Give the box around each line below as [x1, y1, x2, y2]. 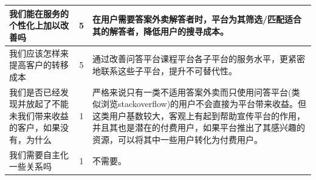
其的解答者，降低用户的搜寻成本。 [92, 24, 229, 37]
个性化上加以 [9, 19, 60, 32]
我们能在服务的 [9, 7, 69, 19]
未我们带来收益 [9, 109, 69, 122]
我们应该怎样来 [9, 46, 69, 59]
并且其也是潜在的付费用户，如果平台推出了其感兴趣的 [92, 121, 306, 134]
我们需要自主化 [9, 148, 69, 161]
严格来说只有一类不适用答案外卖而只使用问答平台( [92, 85, 292, 98]
